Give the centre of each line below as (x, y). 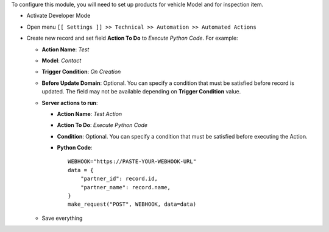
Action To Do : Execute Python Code (102, 125)
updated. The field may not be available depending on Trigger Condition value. (141, 92)
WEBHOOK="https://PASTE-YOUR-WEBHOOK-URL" (132, 161)
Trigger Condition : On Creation (81, 72)
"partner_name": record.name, (125, 187)
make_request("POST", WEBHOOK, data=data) (132, 204)
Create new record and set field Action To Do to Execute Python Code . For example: (132, 38)
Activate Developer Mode (58, 16)
